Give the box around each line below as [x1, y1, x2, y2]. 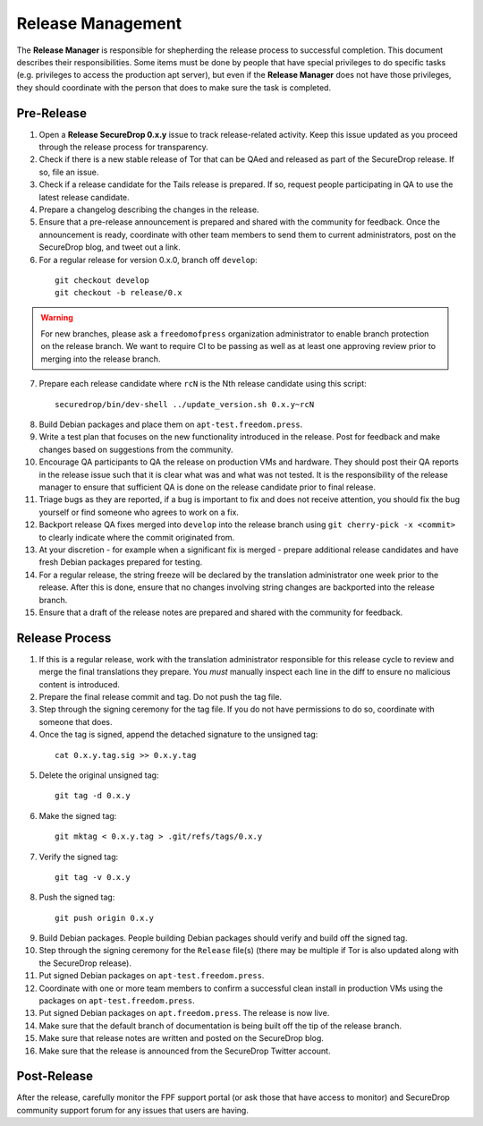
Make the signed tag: [38, 810, 117, 821]
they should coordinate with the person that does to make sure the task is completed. [16, 81, 331, 93]
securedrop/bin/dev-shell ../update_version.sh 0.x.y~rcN [55, 399, 315, 409]
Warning [40, 311, 73, 322]
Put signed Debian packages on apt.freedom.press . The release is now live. [38, 1008, 330, 1019]
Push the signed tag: [38, 891, 115, 903]
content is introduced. [38, 678, 121, 689]
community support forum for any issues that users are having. [16, 1105, 250, 1115]
